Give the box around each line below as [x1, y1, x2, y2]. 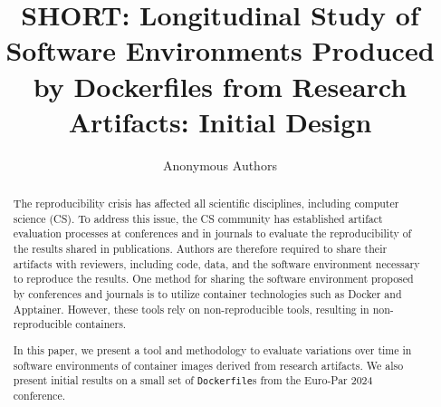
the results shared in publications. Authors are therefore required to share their [13, 241, 388, 257]
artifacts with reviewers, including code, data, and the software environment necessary [13, 256, 420, 271]
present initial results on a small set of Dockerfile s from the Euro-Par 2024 [13, 373, 373, 388]
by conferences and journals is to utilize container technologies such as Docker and [13, 286, 402, 302]
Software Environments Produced [5, 32, 435, 69]
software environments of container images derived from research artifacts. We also [13, 357, 404, 373]
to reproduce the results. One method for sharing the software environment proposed [13, 271, 414, 286]
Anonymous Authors [163, 155, 277, 174]
